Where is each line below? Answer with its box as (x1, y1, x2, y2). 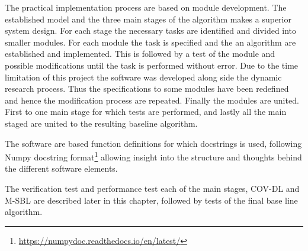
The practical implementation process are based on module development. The (5, 1, 287, 13)
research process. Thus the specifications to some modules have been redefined (5, 82, 289, 95)
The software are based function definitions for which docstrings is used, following (5, 137, 302, 149)
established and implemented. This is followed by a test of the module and (5, 47, 275, 60)
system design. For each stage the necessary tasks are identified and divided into (5, 24, 297, 37)
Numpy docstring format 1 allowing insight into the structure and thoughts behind (5, 149, 302, 163)
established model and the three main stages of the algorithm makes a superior (5, 12, 291, 25)
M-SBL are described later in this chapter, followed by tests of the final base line (5, 194, 298, 206)
